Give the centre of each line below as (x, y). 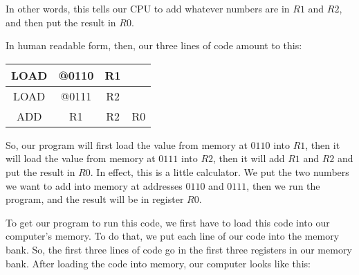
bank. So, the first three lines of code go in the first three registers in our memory (179, 249)
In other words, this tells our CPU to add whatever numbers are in (148, 8)
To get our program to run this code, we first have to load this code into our (168, 222)
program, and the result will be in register (95, 199)
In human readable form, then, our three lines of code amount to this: (154, 45)
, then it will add (249, 158)
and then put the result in (61, 22)
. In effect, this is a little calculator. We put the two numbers (220, 171)
